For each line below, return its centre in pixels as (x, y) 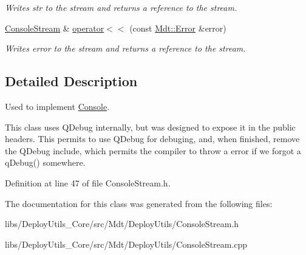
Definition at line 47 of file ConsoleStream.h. (88, 182)
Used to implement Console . (57, 106)
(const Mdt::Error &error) (178, 28)
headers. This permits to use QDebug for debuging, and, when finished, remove (152, 139)
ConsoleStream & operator (55, 28)
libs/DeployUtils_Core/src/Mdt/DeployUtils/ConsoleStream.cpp (126, 244)
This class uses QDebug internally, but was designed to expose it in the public (150, 127)
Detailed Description (71, 81)
